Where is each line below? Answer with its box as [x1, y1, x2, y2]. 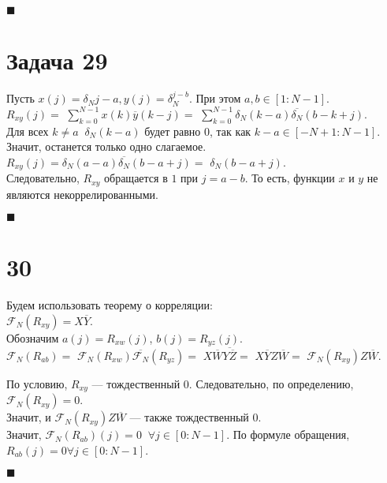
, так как [210, 122, 251, 139]
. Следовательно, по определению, [188, 375, 354, 391]
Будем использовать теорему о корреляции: [6, 297, 213, 313]
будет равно [144, 122, 201, 139]
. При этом [188, 90, 241, 107]
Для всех [6, 122, 49, 139]
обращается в [104, 170, 168, 186]
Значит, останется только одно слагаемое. [6, 138, 207, 155]
